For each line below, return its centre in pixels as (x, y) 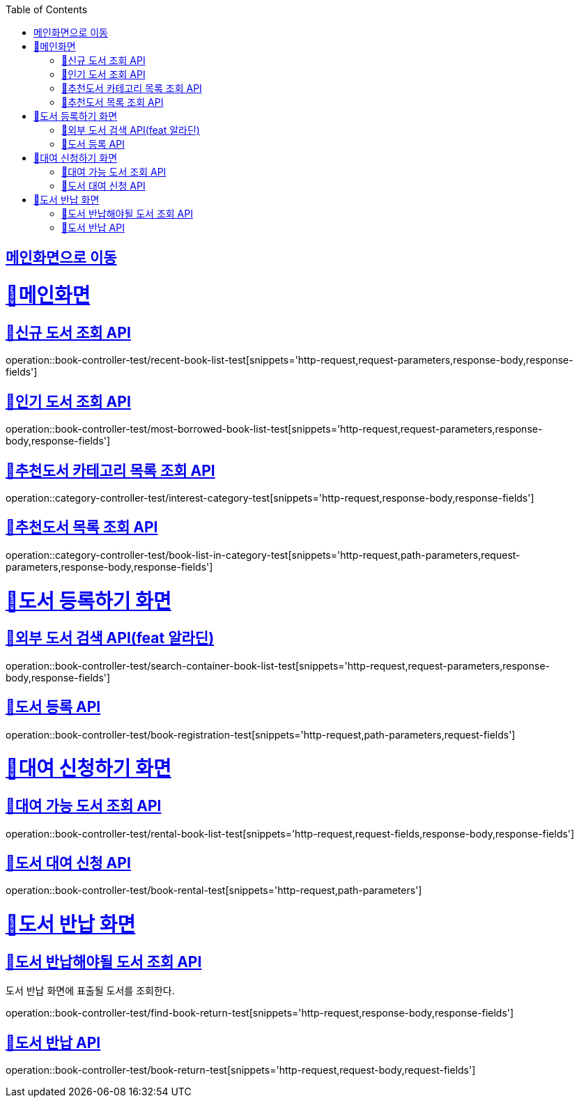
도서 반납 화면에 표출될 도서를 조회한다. (90, 991)
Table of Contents (47, 9)
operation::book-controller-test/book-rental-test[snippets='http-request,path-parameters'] (214, 890)
